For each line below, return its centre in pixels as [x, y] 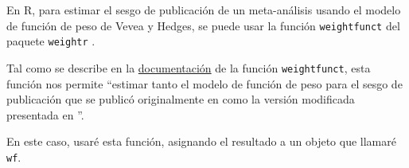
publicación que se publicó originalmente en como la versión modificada [181, 99]
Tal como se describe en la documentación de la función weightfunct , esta [189, 67]
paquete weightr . [51, 41]
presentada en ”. [45, 114]
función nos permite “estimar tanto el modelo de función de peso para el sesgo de [204, 83]
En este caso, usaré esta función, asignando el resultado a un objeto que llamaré [201, 141]
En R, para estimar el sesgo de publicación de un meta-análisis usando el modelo [204, 10]
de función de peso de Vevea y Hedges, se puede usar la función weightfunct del [203, 25]
